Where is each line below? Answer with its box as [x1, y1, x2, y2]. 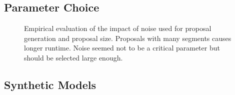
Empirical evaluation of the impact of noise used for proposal [24, 23, 211, 33]
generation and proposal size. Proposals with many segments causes [24, 32, 231, 43]
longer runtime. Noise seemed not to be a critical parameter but [24, 42, 220, 53]
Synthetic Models [4, 76, 96, 92]
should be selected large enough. [24, 52, 123, 62]
